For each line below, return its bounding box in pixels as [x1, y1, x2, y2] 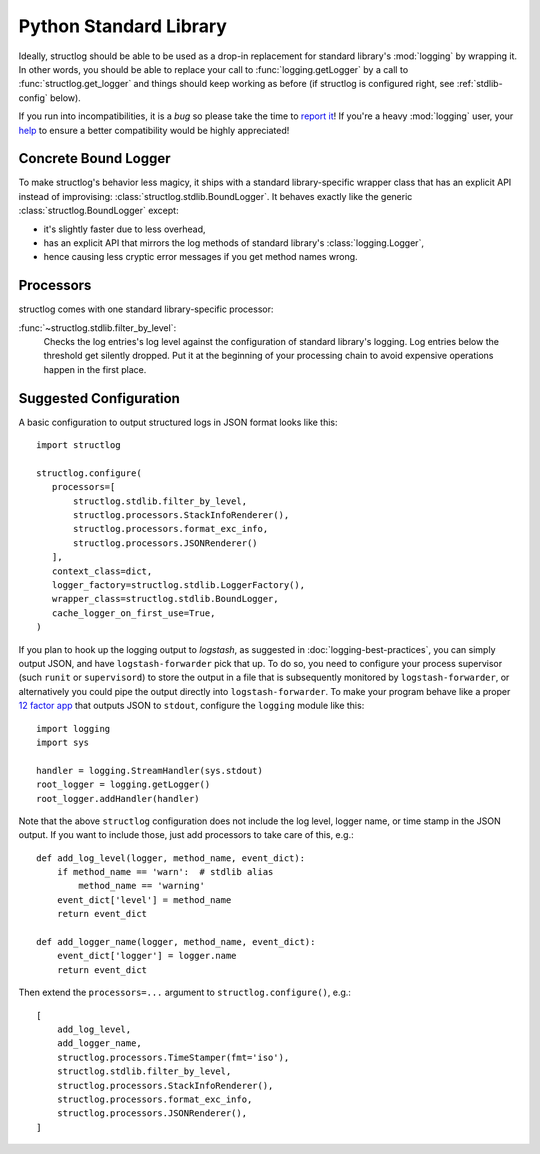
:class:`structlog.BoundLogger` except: [18, 205, 179, 217]
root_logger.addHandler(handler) [36, 793, 200, 804]
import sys [36, 736, 90, 748]
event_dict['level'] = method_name [56, 894, 232, 905]
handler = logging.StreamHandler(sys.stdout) [36, 765, 264, 776]
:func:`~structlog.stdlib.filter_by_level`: [18, 321, 177, 334]
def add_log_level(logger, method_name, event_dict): [36, 852, 305, 864]
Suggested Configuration [18, 390, 180, 407]
